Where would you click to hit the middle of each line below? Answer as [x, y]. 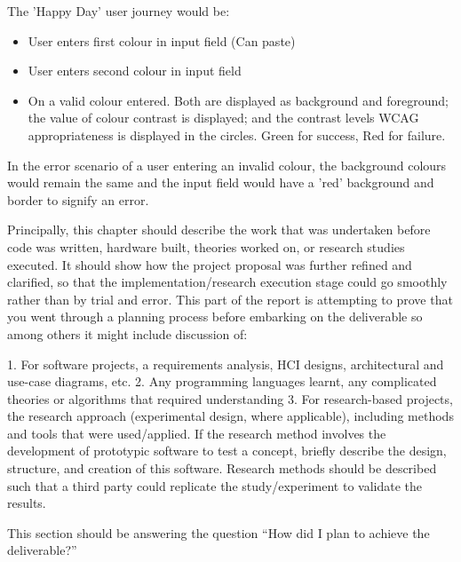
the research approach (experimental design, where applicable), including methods [230, 416]
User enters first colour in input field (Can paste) [162, 40]
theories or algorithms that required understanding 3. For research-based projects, [230, 398]
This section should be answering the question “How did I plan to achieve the [219, 532]
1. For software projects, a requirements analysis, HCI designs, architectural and [226, 364]
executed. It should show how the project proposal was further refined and [210, 264]
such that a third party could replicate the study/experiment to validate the [215, 485]
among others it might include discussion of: [127, 333]
